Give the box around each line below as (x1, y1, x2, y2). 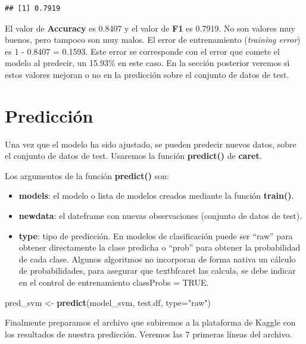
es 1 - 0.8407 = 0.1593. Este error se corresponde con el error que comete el (5, 45, 280, 57)
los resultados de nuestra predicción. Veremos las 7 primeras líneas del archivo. (5, 327, 292, 340)
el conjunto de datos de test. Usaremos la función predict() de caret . (5, 149, 262, 162)
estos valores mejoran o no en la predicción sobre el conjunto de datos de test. (5, 68, 289, 80)
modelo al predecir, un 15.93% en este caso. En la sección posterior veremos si (5, 57, 290, 69)
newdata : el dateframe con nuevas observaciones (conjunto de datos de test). (18, 209, 302, 222)
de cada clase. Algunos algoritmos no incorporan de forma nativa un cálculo (18, 252, 296, 265)
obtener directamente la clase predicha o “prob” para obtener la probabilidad (18, 241, 301, 254)
